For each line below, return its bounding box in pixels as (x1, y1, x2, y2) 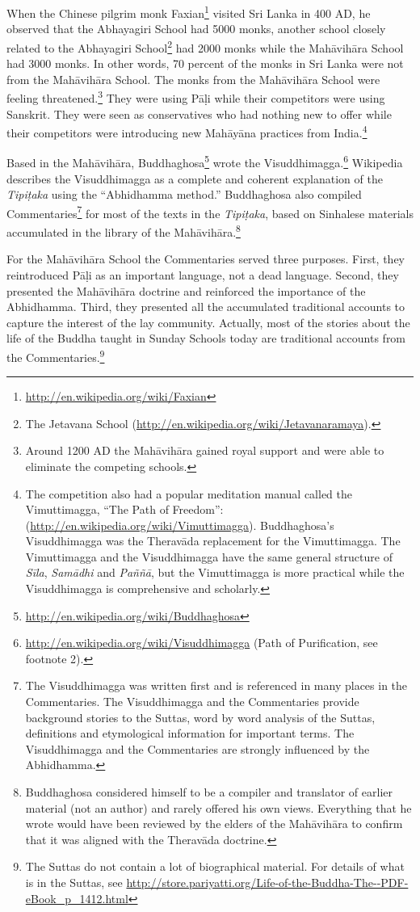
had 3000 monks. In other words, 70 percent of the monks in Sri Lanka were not (6, 55, 404, 72)
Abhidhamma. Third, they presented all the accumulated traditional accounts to (6, 298, 405, 315)
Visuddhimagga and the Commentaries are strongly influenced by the (25, 740, 370, 757)
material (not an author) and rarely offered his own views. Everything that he (25, 799, 412, 816)
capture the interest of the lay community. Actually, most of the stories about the (6, 313, 410, 330)
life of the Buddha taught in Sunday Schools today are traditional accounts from (6, 330, 406, 347)
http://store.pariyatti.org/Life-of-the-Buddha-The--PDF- (126, 873, 409, 890)
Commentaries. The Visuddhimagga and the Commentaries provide (25, 693, 359, 710)
